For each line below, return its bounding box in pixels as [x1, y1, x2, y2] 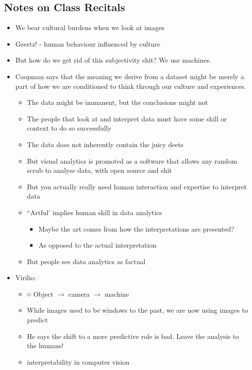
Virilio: [15, 272, 36, 283]
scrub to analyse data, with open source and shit [27, 165, 172, 175]
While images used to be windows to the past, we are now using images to [27, 305, 248, 315]
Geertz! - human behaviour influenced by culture [15, 38, 160, 49]
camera [68, 288, 90, 299]
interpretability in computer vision [27, 356, 130, 367]
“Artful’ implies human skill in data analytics [27, 207, 162, 217]
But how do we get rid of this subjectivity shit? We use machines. [15, 55, 211, 65]
